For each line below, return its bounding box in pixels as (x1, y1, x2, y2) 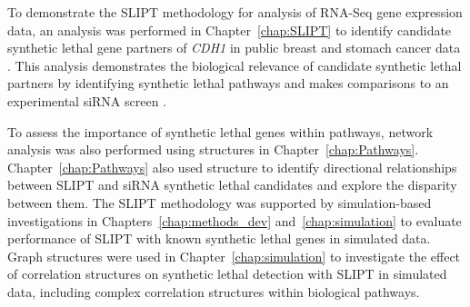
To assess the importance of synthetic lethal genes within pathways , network (7, 122, 434, 141)
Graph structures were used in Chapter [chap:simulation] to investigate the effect (7, 246, 461, 265)
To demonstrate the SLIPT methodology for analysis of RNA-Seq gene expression (7, 3, 463, 21)
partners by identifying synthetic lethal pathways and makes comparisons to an (7, 74, 449, 93)
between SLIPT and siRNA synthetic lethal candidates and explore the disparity (7, 175, 457, 194)
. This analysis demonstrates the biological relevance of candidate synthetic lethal (7, 55, 462, 74)
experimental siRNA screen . (7, 91, 167, 110)
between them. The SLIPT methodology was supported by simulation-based (7, 193, 432, 212)
